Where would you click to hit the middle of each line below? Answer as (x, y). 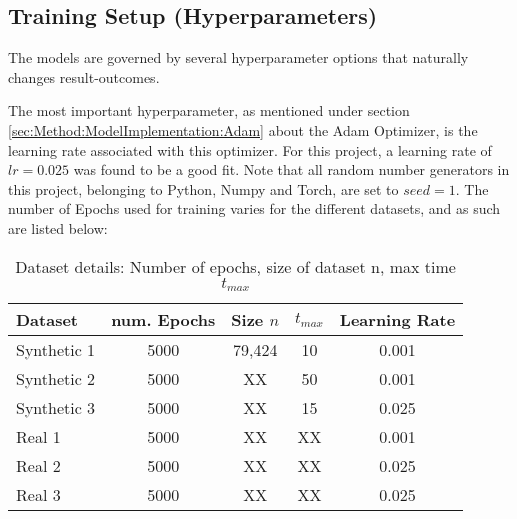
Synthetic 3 (56, 408)
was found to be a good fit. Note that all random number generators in (291, 169)
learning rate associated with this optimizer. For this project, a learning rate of (250, 149)
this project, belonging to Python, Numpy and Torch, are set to (203, 188)
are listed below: (58, 227)
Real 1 (38, 437)
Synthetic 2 (56, 379)
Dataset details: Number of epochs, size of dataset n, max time (235, 266)
